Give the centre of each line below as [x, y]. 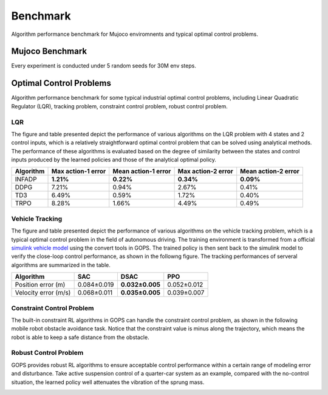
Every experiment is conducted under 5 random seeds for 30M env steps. [104, 66]
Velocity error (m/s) [43, 293]
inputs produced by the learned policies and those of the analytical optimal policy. [114, 160]
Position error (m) [40, 285]
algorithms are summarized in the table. [61, 265]
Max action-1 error [79, 172]
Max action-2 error [206, 172]
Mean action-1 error [142, 172]
